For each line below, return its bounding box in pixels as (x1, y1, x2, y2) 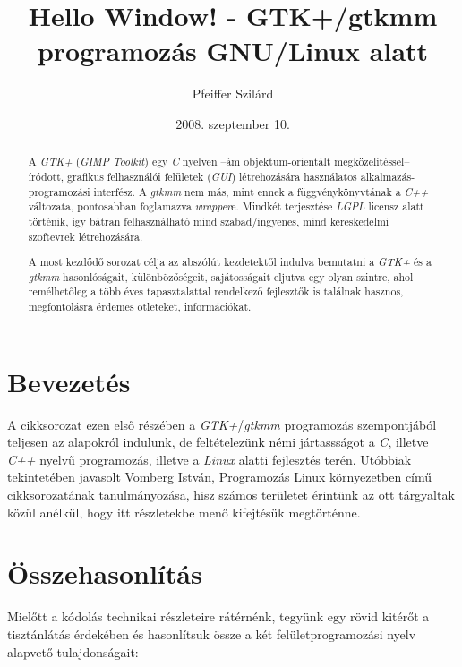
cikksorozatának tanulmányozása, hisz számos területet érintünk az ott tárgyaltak (7, 485, 455, 504)
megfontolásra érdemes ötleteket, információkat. (28, 299, 252, 314)
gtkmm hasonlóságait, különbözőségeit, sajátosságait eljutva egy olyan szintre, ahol (28, 269, 414, 284)
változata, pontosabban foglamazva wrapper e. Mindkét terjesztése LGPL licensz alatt (28, 199, 424, 214)
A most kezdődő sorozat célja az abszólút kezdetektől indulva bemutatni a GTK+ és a (28, 254, 432, 269)
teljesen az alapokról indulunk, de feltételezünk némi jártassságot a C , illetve (7, 432, 429, 451)
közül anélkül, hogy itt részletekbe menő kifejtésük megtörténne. (7, 502, 361, 521)
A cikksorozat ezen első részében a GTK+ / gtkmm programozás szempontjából (7, 415, 437, 433)
